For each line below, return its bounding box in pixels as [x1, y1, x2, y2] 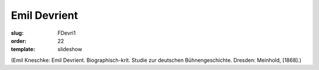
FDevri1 [57, 29, 76, 36]
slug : [11, 29, 24, 36]
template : [11, 46, 35, 53]
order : [11, 37, 27, 44]
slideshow [57, 46, 83, 53]
